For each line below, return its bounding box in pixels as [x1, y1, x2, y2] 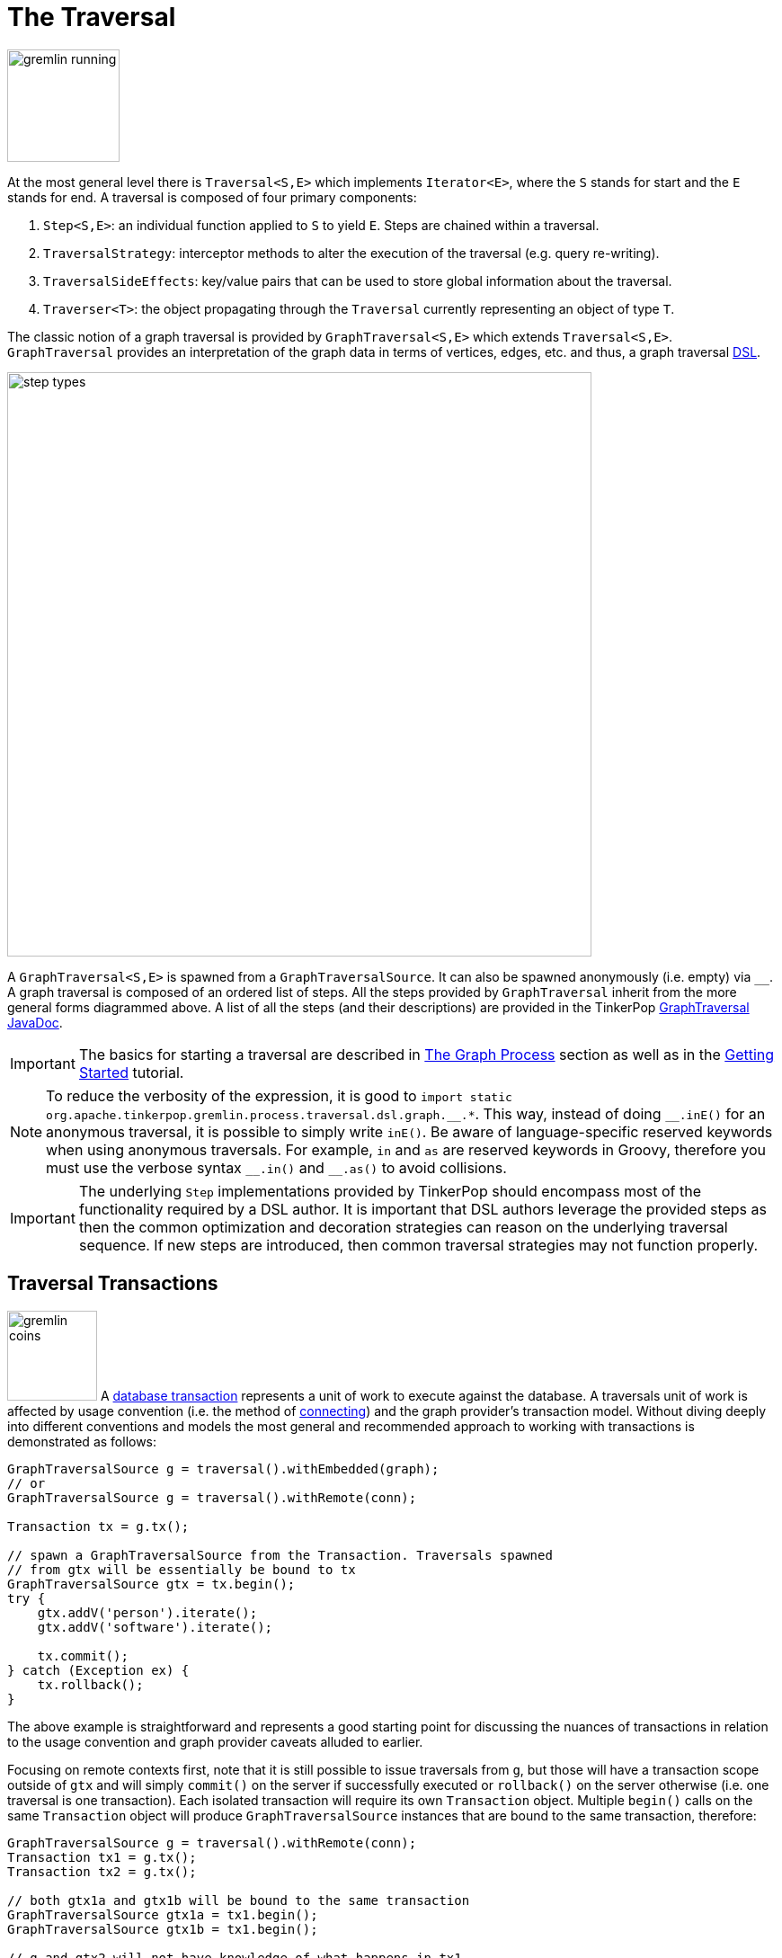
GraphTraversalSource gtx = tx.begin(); [7, 1576, 296, 1591]
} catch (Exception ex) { [7, 1662, 190, 1678]
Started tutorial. [78, 1063, 184, 1081]
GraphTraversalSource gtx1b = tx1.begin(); [7, 1921, 318, 1936]
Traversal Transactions [7, 1272, 218, 1295]
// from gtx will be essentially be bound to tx [7, 1562, 356, 1577]
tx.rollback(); [37, 1677, 144, 1692]
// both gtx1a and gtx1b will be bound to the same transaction [7, 1892, 470, 1908]
